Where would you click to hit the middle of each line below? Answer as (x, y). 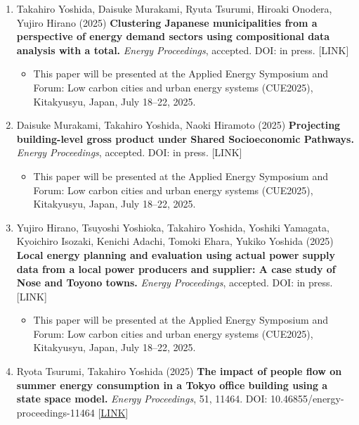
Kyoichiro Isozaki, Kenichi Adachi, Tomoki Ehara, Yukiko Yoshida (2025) (175, 241)
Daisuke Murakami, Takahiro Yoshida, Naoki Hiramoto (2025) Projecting (178, 125)
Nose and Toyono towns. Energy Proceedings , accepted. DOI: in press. (175, 283)
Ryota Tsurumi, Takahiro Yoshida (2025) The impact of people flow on (179, 371)
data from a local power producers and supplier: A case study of (176, 268)
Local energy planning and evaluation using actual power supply (176, 254)
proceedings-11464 (56, 412)
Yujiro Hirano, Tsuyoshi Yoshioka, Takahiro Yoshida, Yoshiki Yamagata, (173, 227)
